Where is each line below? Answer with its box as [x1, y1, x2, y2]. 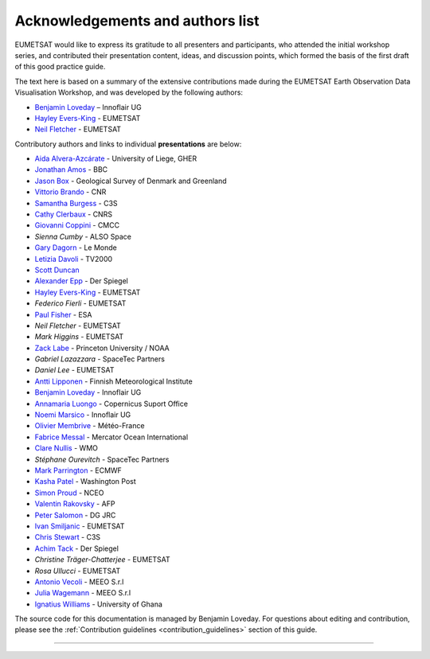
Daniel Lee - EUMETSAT [34, 365, 115, 375]
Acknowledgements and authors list [14, 12, 260, 29]
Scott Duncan [34, 265, 80, 275]
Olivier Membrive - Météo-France [34, 421, 145, 431]
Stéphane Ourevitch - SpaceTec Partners [34, 454, 170, 464]
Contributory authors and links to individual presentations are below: [14, 139, 242, 149]
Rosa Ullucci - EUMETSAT [34, 566, 121, 575]
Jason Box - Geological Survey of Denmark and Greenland [34, 176, 227, 185]
